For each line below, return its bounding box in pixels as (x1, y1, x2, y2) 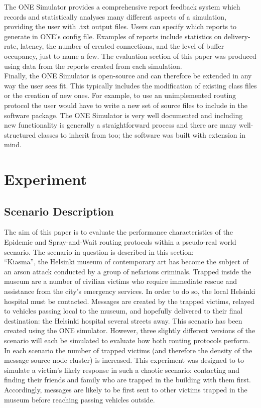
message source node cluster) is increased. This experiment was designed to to (4, 355, 244, 365)
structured (4, 129, 36, 140)
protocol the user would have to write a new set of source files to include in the (4, 99, 247, 110)
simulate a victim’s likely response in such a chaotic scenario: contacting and (4, 364, 240, 375)
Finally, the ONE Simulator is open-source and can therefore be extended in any (4, 70, 252, 81)
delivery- (224, 31, 250, 41)
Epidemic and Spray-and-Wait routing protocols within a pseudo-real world (4, 237, 236, 247)
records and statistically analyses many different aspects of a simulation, (4, 11, 226, 22)
